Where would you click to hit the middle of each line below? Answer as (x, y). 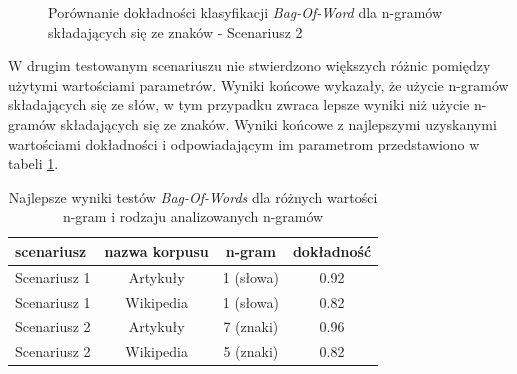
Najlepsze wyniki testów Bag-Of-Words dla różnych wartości (193, 196)
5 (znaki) (251, 351)
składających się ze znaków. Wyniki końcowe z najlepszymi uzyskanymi (278, 123)
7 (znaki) (251, 326)
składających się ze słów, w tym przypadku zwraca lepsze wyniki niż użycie (239, 104)
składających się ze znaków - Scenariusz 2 (175, 31)
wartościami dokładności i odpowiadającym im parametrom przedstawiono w (244, 143)
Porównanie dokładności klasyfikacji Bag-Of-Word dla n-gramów (245, 12)
